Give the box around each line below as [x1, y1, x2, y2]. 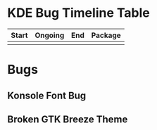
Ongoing [34, 30, 65, 40]
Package [91, 30, 121, 40]
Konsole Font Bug [7, 89, 87, 101]
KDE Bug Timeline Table [7, 5, 150, 21]
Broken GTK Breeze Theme [7, 113, 128, 125]
